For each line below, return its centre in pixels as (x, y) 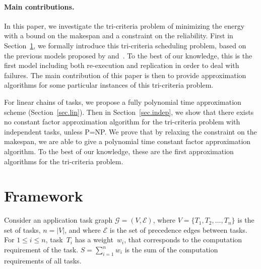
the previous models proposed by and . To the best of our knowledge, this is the (128, 55)
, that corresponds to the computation (183, 240)
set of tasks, (22, 229)
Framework (44, 196)
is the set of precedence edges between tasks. (178, 229)
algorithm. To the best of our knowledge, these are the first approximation (119, 151)
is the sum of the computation (171, 250)
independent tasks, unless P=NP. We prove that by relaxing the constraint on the (130, 131)
